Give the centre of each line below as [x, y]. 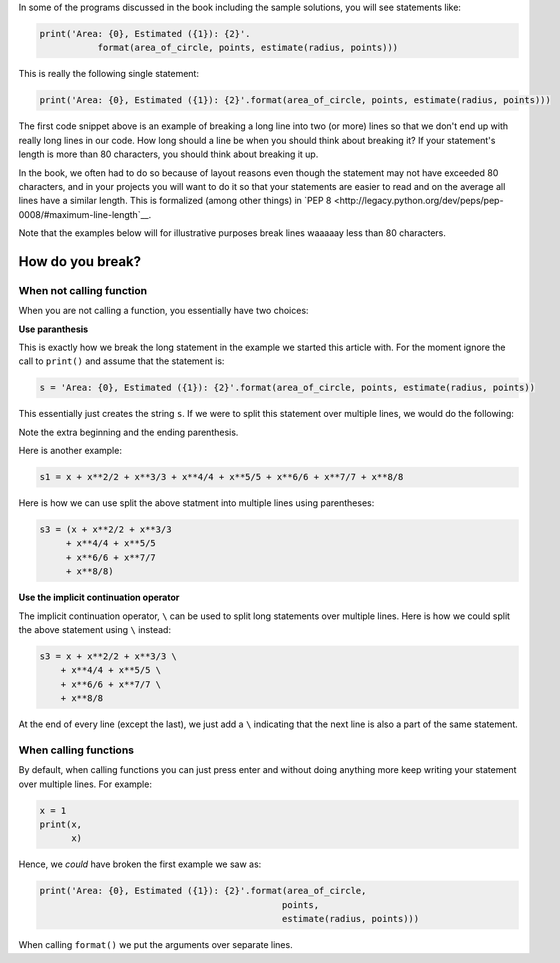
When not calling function [83, 290]
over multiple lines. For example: [85, 784]
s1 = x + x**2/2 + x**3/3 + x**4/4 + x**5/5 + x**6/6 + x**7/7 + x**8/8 [221, 477]
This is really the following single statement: [109, 74]
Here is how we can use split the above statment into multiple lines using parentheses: [196, 503]
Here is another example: [70, 451]
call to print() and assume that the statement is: [121, 361]
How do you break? [80, 261]
